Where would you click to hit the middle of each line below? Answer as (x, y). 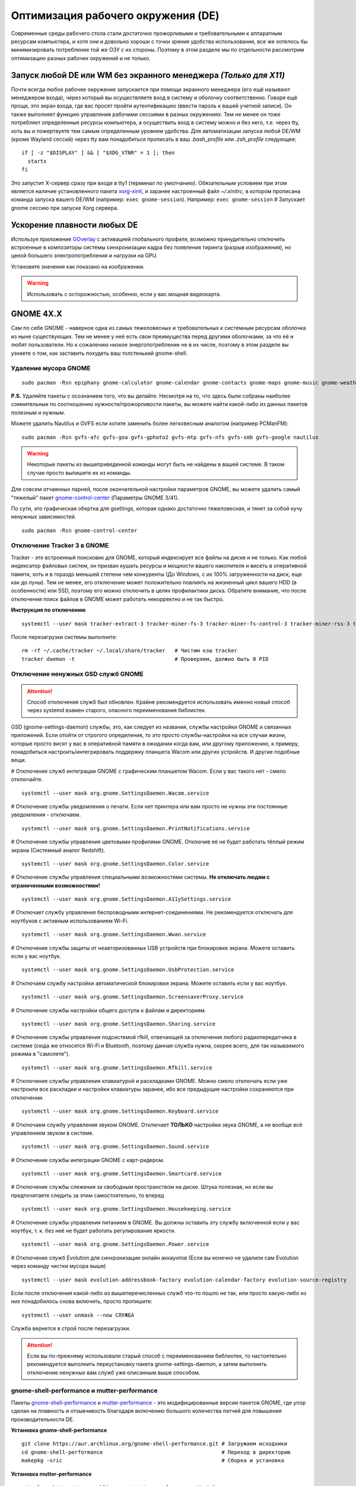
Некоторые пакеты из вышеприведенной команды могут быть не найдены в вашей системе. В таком (156, 464)
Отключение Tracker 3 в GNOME (60, 546)
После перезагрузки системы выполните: (64, 637)
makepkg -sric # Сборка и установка (153, 1460)
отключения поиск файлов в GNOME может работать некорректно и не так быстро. (117, 599)
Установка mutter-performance (51, 1474)
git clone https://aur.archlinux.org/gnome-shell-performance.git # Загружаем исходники (155, 1444)
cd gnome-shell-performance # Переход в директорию (156, 1452)
